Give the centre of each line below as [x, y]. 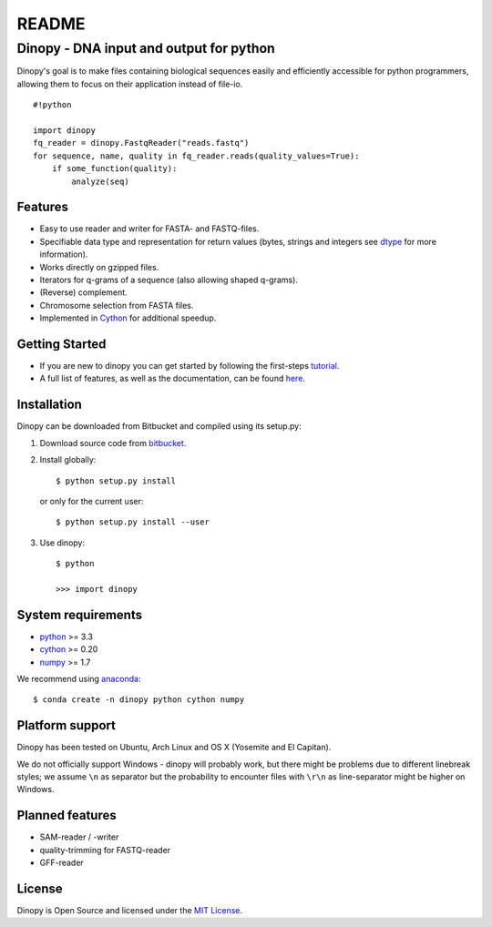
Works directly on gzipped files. [99, 267]
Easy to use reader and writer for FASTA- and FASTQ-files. [149, 229]
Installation [49, 405]
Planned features [67, 815]
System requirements [80, 615]
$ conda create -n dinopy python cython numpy [139, 700]
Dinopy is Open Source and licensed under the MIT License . [130, 911]
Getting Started [61, 344]
